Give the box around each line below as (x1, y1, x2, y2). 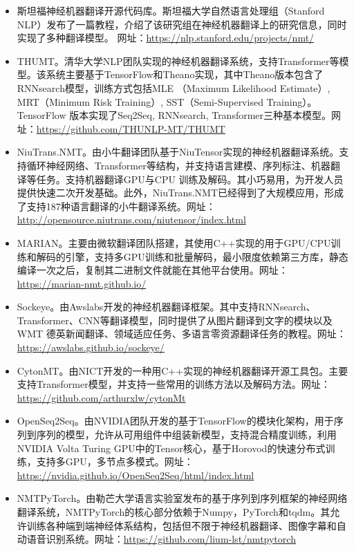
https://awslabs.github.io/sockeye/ (17, 340, 165, 355)
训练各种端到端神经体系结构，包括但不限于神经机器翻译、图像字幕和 (26, 518, 337, 532)
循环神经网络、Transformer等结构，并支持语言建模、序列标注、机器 (26, 158, 330, 172)
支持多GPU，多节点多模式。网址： (36, 454, 194, 469)
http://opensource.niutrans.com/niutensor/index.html (17, 212, 246, 227)
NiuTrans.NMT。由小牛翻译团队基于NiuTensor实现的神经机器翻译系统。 (17, 144, 339, 159)
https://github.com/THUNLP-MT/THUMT (36, 121, 225, 136)
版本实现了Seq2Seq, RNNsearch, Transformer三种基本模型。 (69, 108, 332, 122)
